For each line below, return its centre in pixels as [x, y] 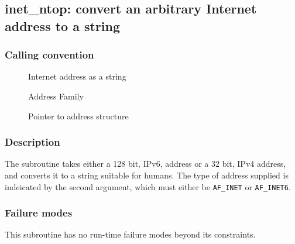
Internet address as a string [77, 76]
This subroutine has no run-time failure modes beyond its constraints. [130, 234]
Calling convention [49, 55]
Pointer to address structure [78, 116]
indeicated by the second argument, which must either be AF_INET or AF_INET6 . [148, 186]
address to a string [63, 25]
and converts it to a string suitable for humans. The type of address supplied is [147, 175]
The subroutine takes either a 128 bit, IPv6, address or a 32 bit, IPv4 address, [145, 164]
